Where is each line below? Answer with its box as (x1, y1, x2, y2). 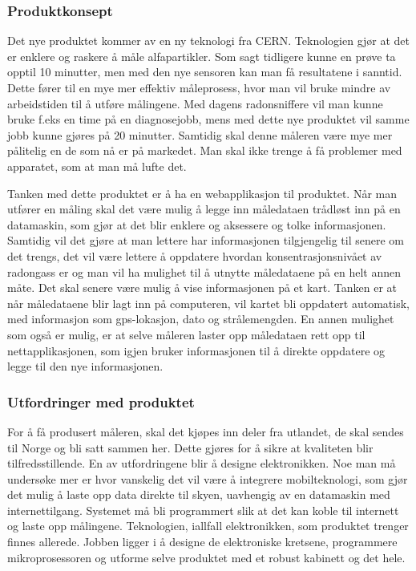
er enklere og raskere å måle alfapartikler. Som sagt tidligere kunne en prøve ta (7, 47, 396, 64)
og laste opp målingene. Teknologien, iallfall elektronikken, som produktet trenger (7, 517, 409, 534)
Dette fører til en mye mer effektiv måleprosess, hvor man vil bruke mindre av (7, 79, 391, 95)
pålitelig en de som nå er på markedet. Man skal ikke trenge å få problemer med (7, 142, 402, 159)
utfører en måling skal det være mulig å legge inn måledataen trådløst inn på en (7, 200, 401, 217)
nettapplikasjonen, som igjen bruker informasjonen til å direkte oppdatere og (7, 342, 386, 358)
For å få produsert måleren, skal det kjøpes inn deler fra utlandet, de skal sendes (7, 423, 404, 439)
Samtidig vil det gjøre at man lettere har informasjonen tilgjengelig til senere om (7, 232, 405, 249)
